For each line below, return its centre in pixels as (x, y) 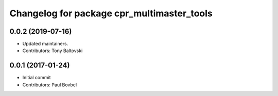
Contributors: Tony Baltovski (53, 51)
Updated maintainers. (45, 44)
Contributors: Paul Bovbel (50, 85)
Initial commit (37, 78)
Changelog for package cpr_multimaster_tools (111, 13)
